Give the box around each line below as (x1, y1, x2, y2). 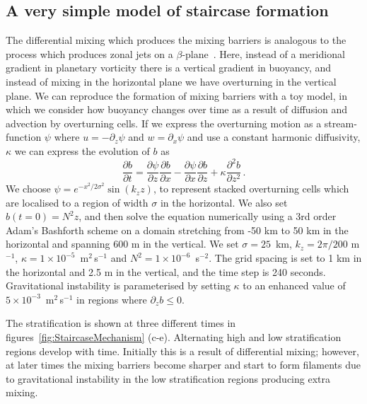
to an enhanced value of (243, 278, 346, 293)
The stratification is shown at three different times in (6, 316, 236, 330)
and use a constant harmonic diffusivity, (187, 129, 361, 144)
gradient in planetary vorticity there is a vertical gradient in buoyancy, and (6, 60, 332, 75)
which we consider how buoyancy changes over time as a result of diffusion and (6, 102, 348, 117)
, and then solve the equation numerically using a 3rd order (78, 209, 337, 224)
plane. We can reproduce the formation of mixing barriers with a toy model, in (6, 88, 347, 103)
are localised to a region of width (6, 195, 148, 209)
